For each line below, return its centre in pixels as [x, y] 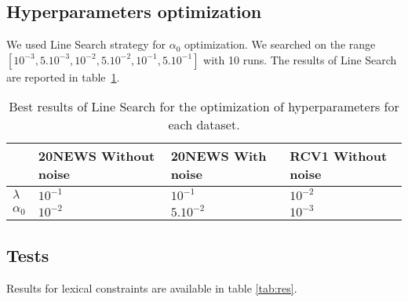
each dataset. [204, 125]
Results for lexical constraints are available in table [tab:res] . [152, 287]
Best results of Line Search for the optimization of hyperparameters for [204, 107]
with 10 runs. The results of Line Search [300, 59]
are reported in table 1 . [63, 76]
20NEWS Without [97, 156]
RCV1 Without [339, 156]
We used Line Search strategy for [86, 44]
